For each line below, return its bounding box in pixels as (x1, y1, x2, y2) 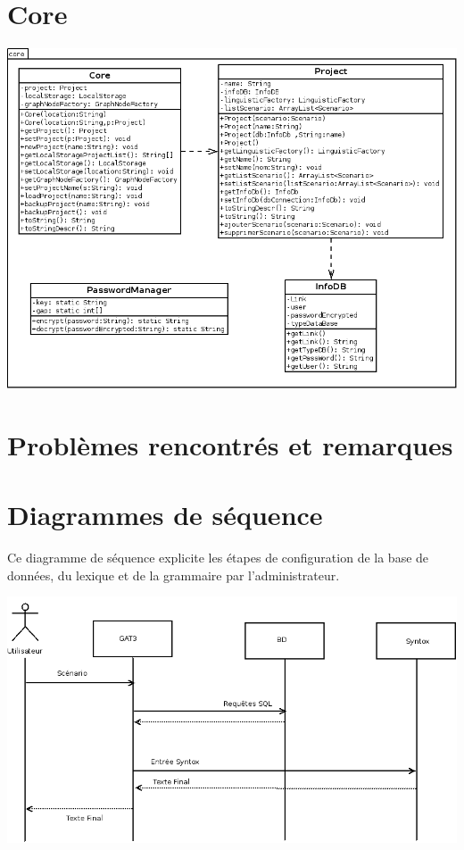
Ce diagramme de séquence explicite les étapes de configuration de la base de (7, 547, 429, 566)
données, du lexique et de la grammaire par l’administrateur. (7, 565, 340, 584)
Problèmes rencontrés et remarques (7, 426, 453, 462)
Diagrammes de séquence (7, 496, 323, 532)
